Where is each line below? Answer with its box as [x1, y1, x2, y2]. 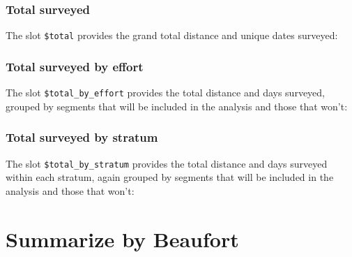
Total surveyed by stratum [6, 128, 158, 146]
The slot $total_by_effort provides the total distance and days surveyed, [6, 85, 326, 100]
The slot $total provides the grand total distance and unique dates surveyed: [6, 28, 338, 43]
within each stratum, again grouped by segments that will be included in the [6, 170, 334, 184]
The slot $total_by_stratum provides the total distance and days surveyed [6, 156, 328, 170]
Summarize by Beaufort [6, 224, 239, 253]
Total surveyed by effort [6, 57, 144, 75]
